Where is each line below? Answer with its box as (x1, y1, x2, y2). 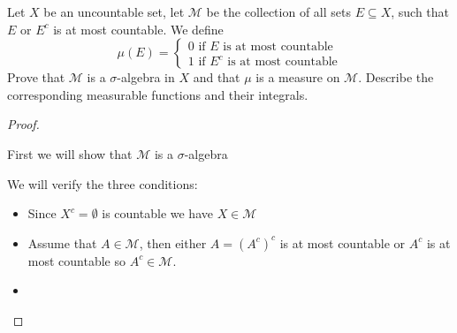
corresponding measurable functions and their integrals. (7, 85, 308, 103)
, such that (391, 3, 450, 20)
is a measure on (255, 68, 340, 87)
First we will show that (7, 144, 133, 163)
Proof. (7, 115, 40, 133)
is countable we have (102, 204, 213, 223)
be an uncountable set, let (43, 3, 185, 20)
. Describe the (358, 68, 434, 87)
